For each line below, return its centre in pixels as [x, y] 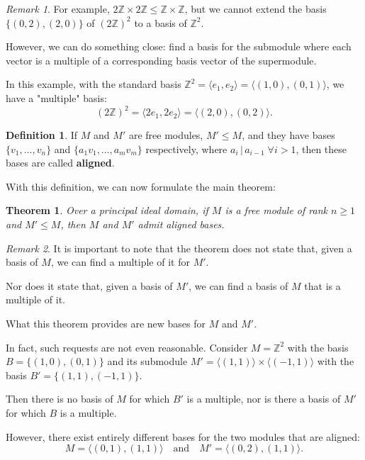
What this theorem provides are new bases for [106, 323]
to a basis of [161, 22]
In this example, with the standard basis [94, 84]
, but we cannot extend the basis [255, 9]
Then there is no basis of [60, 399]
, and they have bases [288, 135]
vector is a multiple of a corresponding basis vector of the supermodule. [161, 60]
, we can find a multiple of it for [120, 262]
